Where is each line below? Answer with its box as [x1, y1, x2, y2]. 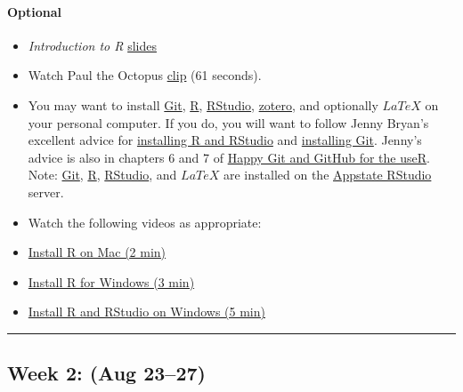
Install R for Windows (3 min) [28, 272, 195, 291]
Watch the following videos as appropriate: [28, 212, 262, 231]
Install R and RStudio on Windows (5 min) [28, 302, 265, 321]
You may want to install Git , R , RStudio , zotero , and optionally [28, 95, 378, 114]
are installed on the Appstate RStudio [223, 165, 432, 184]
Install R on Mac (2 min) [28, 243, 167, 261]
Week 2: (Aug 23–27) [7, 359, 206, 387]
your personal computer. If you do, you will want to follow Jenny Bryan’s [28, 113, 429, 132]
